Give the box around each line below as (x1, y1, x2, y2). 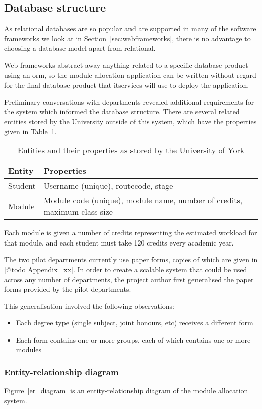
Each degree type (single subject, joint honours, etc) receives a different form (16, 317, 253, 328)
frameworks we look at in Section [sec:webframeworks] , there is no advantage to (4, 33, 251, 43)
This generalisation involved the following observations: (4, 300, 174, 311)
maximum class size (43, 206, 113, 218)
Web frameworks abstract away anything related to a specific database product (4, 59, 248, 70)
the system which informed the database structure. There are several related (4, 106, 240, 117)
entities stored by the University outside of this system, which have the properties (4, 116, 257, 126)
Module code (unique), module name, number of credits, (43, 194, 243, 206)
